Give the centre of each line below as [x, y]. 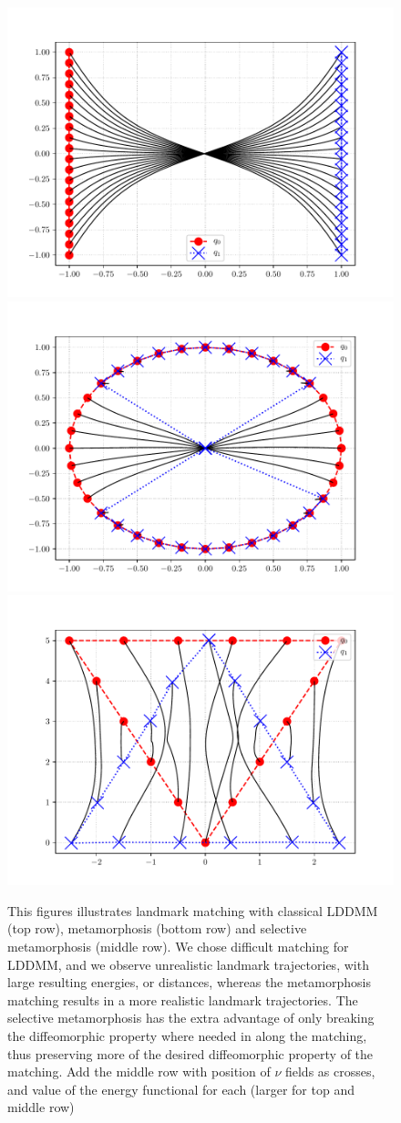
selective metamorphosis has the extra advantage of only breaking [191, 1018]
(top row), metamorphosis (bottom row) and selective [157, 928]
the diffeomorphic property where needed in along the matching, [187, 1035]
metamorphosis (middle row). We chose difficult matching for [178, 946]
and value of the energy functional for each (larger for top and [181, 1089]
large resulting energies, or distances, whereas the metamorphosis [189, 982]
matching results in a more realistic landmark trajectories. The [183, 999]
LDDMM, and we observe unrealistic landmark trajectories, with [188, 964]
